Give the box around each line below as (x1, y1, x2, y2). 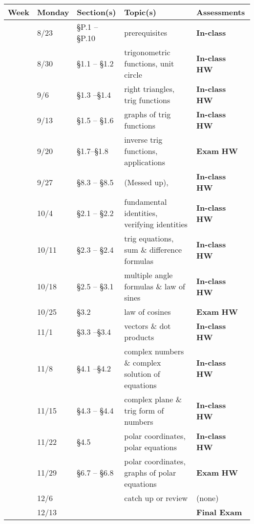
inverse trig (124, 134, 163, 145)
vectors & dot (124, 320, 171, 331)
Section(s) (77, 6, 116, 18)
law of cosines (124, 306, 171, 317)
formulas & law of (124, 281, 185, 292)
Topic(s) (124, 6, 156, 18)
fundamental (124, 196, 167, 207)
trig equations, (124, 233, 174, 244)
